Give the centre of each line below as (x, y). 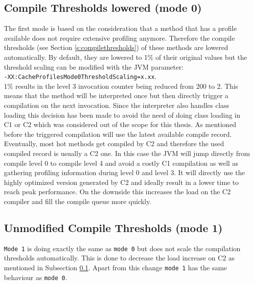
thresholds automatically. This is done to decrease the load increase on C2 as (119, 258)
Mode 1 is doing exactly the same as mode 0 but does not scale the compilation (122, 248)
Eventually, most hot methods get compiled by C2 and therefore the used (114, 143)
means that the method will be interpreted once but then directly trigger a (116, 95)
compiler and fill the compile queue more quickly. (78, 201)
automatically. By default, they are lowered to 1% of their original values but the (126, 57)
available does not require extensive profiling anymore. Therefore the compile (119, 38)
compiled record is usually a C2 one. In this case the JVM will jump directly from (127, 153)
